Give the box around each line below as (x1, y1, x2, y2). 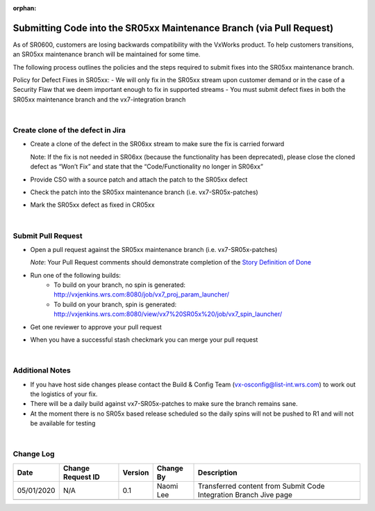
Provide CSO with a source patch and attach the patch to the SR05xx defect (30, 175, 248, 184)
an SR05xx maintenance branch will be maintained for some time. (12, 50, 201, 58)
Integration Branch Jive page (198, 489, 293, 499)
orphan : (12, 4, 37, 12)
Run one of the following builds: (30, 271, 122, 279)
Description (198, 467, 237, 477)
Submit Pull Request (12, 230, 83, 240)
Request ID (62, 472, 100, 482)
